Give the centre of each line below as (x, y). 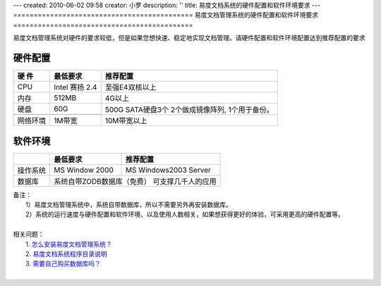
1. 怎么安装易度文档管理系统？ (69, 244)
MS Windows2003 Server (168, 170)
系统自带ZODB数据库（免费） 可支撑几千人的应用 (135, 181)
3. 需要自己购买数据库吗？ (64, 263)
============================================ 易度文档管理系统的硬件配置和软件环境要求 (166, 15)
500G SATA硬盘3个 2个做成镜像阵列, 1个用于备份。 (189, 109)
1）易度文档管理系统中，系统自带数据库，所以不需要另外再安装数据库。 (129, 204)
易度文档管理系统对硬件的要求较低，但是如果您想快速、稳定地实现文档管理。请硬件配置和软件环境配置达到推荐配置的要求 (189, 38)
